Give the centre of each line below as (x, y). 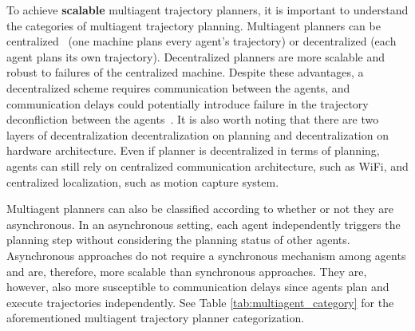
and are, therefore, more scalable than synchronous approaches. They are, (187, 271)
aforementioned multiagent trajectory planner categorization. (156, 318)
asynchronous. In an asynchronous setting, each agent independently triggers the (204, 224)
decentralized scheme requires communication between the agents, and (178, 87)
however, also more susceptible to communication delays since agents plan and (198, 287)
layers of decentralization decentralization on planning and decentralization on (198, 134)
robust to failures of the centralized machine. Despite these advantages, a (185, 72)
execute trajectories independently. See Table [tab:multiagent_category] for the (200, 302)
